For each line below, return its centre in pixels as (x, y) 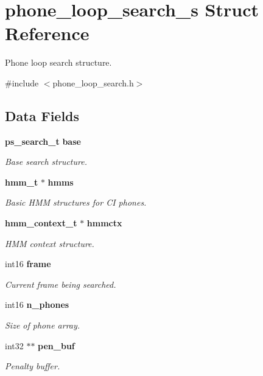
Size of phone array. (43, 325)
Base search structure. (46, 162)
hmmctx (104, 223)
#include (22, 82)
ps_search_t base (43, 141)
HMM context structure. (50, 243)
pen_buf (56, 345)
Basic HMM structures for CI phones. (76, 202)
